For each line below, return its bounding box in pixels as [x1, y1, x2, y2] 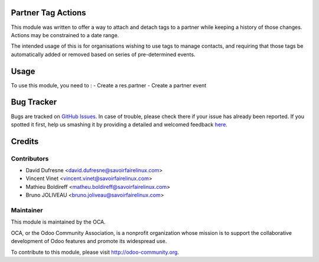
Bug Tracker [11, 97, 57, 107]
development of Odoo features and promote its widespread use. [11, 238, 167, 245]
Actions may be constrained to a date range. [11, 31, 119, 38]
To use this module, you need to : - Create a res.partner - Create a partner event [11, 81, 207, 89]
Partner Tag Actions [11, 8, 86, 18]
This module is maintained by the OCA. [11, 218, 106, 225]
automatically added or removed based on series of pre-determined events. [11, 51, 196, 58]
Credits [11, 136, 39, 146]
